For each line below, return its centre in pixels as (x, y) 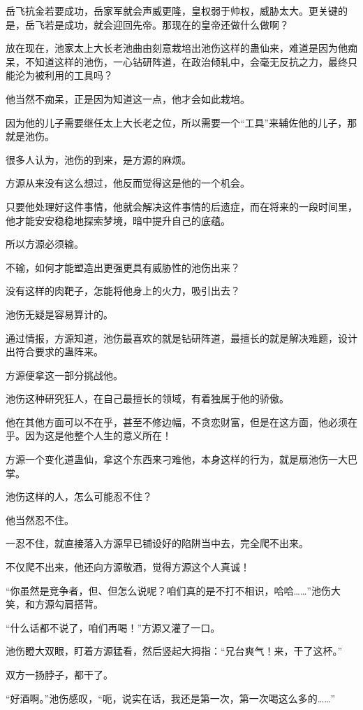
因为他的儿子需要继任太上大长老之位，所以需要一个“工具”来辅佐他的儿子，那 (181, 122)
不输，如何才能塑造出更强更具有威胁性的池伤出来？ (123, 267)
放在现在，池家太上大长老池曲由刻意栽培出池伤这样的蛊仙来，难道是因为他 (177, 48)
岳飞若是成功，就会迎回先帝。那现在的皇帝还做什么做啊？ (157, 24)
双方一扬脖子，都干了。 (59, 674)
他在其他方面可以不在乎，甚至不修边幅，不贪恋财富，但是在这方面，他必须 (177, 421)
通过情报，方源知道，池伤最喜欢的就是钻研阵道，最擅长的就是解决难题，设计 (181, 338)
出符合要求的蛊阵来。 (54, 352)
